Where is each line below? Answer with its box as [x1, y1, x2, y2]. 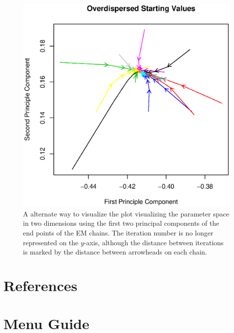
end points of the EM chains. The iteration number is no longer [23, 227, 213, 237]
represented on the [23, 237, 79, 247]
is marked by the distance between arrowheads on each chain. [23, 247, 207, 257]
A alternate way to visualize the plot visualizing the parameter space [23, 208, 229, 218]
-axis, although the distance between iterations [84, 237, 224, 247]
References [3, 275, 78, 295]
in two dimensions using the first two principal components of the [23, 218, 219, 228]
